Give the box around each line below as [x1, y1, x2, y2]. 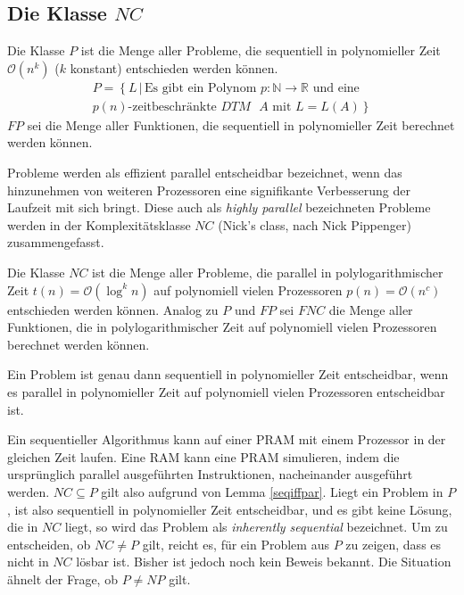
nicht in [7, 552, 49, 571]
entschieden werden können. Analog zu [7, 300, 219, 318]
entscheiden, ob [7, 534, 91, 553]
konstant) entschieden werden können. [70, 58, 278, 77]
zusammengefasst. [7, 233, 104, 252]
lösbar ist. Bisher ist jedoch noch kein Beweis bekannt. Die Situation [76, 552, 452, 571]
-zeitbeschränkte [128, 100, 217, 113]
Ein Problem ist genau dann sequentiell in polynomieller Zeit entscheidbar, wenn [7, 365, 449, 384]
